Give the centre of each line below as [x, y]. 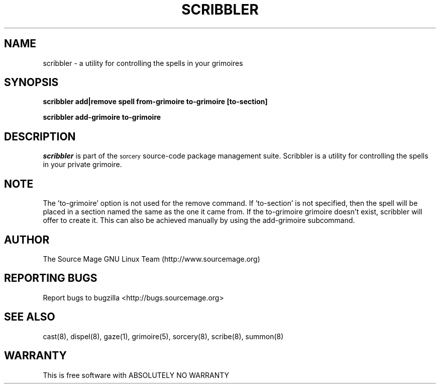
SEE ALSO [30, 317]
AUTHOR [27, 240]
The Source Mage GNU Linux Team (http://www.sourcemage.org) [151, 259]
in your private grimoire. [82, 165]
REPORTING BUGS [51, 278]
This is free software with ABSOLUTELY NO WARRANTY [136, 375]
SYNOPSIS [31, 83]
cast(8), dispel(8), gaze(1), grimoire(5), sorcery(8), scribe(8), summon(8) [163, 336]
